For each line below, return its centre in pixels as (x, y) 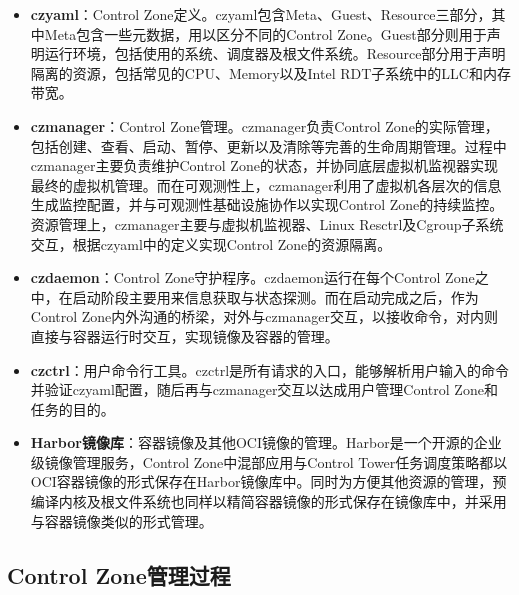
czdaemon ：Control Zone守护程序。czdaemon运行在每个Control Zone (252, 277)
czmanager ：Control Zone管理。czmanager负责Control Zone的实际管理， (264, 125)
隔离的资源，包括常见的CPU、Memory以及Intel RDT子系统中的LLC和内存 (270, 72)
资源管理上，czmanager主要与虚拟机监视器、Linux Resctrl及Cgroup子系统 (267, 223)
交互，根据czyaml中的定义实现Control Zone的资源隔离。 (211, 243)
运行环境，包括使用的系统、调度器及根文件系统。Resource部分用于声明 (275, 53)
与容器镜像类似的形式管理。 (121, 520)
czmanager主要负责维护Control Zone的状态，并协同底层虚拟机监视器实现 (264, 165)
